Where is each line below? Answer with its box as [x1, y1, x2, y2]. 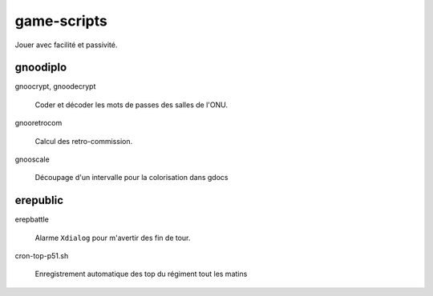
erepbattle [14, 214, 50, 224]
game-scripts [14, 12, 107, 30]
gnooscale [14, 154, 50, 164]
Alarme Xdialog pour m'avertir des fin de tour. [34, 233, 191, 242]
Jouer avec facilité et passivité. [14, 40, 118, 50]
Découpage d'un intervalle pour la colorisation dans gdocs [34, 173, 229, 182]
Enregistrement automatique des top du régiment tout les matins [34, 269, 248, 279]
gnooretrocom [14, 118, 63, 128]
